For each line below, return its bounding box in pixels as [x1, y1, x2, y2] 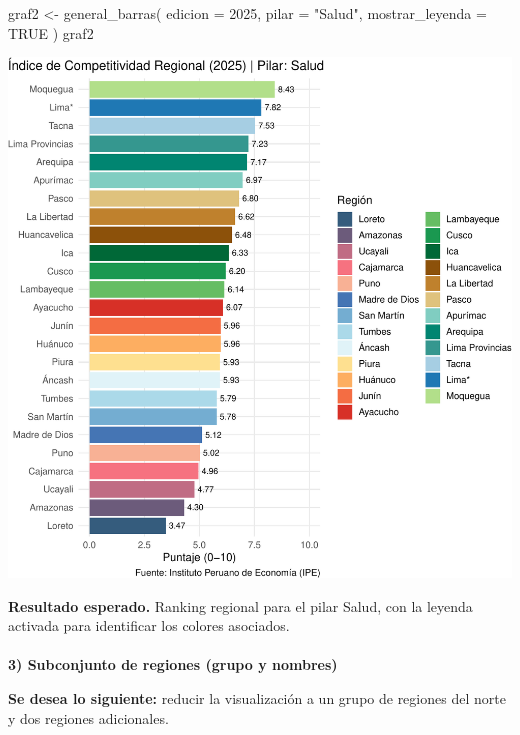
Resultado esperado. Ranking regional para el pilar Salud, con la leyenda [8, 595, 473, 616]
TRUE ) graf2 [8, 22, 94, 43]
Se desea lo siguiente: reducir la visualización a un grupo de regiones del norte [8, 687, 506, 708]
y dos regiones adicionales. [8, 707, 169, 728]
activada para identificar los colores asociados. [8, 615, 290, 636]
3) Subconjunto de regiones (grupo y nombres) [8, 654, 338, 675]
